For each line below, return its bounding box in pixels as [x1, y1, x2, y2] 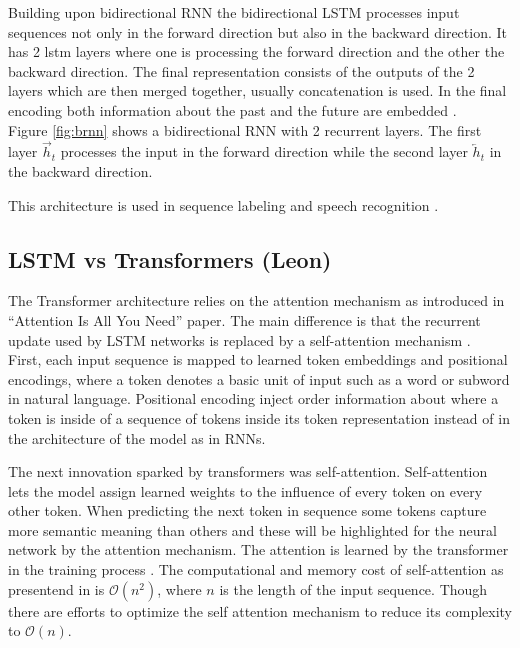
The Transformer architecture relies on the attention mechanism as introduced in [8, 290, 505, 311]
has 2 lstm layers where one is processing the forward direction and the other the [8, 41, 505, 62]
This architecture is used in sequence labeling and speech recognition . [8, 194, 439, 215]
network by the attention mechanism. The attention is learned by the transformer [8, 539, 509, 560]
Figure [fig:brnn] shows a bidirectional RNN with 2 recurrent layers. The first [8, 119, 482, 140]
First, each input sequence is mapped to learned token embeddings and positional [8, 349, 508, 370]
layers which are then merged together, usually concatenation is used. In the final [8, 80, 507, 101]
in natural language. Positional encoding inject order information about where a [8, 388, 499, 409]
